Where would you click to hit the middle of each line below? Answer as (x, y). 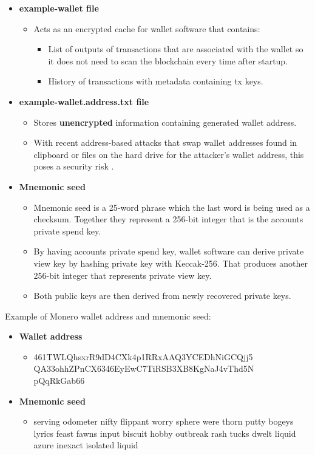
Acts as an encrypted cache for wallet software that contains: (147, 28)
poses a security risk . (74, 166)
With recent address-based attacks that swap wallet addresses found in (165, 142)
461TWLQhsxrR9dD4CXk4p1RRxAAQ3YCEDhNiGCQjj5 (143, 356)
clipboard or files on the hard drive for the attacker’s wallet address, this (169, 154)
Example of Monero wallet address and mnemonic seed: (108, 316)
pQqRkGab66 (59, 381)
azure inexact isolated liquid (86, 445)
